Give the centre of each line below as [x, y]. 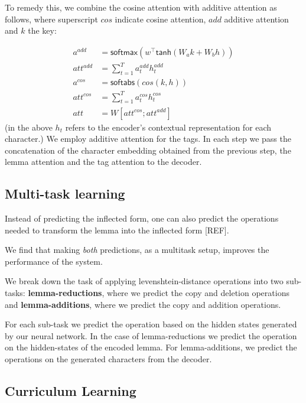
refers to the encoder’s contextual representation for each [168, 127]
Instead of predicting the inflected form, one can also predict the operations [142, 218]
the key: [42, 30]
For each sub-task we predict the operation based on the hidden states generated [151, 324]
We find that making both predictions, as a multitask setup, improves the [137, 250]
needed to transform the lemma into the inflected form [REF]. [117, 230]
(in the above [29, 127]
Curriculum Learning [71, 391]
